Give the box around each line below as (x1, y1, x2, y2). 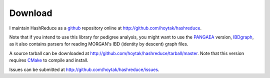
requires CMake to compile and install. (9, 57, 88, 63)
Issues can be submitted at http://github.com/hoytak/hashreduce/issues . (9, 66, 159, 72)
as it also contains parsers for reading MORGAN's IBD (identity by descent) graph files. (9, 41, 188, 47)
